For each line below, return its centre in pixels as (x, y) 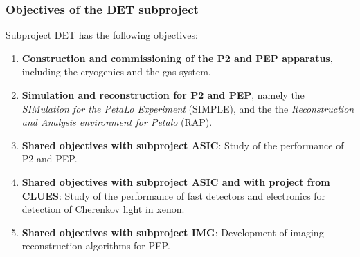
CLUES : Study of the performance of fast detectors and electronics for (174, 195)
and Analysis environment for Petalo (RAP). (117, 122)
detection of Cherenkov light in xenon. (103, 209)
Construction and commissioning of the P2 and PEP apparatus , (177, 58)
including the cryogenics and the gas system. (116, 72)
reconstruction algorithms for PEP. (96, 246)
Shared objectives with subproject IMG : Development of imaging (173, 232)
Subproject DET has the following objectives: (102, 35)
